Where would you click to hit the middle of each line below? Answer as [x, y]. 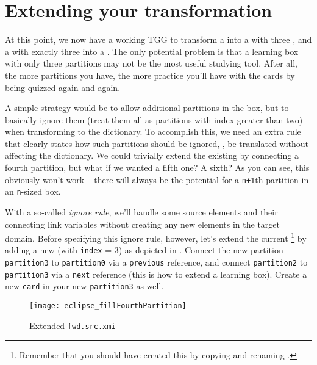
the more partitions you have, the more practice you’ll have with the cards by [150, 75]
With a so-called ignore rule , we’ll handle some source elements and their [141, 211]
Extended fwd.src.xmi [73, 325]
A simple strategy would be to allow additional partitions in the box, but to [147, 108]
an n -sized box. [33, 191]
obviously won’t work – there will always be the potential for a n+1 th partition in [157, 179]
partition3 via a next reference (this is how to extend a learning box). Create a [156, 274]
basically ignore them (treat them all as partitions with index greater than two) [154, 119]
